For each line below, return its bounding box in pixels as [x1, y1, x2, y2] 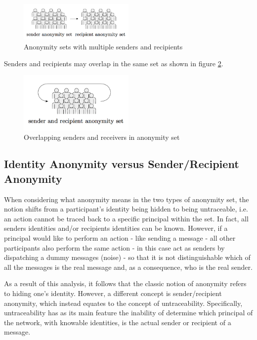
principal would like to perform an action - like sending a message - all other [4, 232, 236, 243]
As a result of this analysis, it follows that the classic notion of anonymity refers [4, 278, 247, 289]
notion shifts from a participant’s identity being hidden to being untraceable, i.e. [4, 204, 248, 214]
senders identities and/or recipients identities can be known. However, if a [4, 223, 228, 233]
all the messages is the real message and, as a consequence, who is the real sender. [4, 261, 253, 272]
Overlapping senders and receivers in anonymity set [24, 132, 180, 142]
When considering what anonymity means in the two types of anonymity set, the [4, 194, 249, 204]
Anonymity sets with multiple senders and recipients [24, 41, 183, 51]
